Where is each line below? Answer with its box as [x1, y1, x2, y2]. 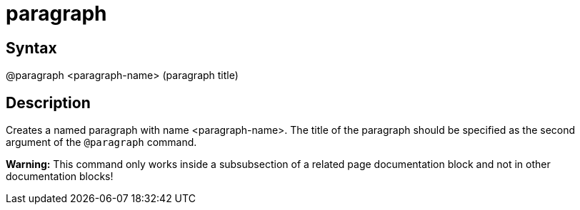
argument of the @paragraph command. [6, 136, 197, 149]
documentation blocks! [6, 170, 114, 183]
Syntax [6, 38, 57, 57]
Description [6, 93, 91, 112]
